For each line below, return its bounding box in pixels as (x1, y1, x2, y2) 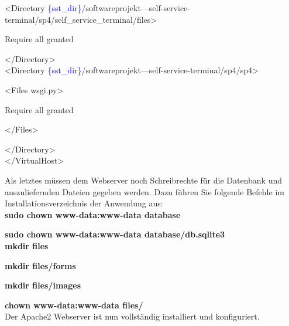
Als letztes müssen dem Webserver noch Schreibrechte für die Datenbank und (5, 174, 283, 186)
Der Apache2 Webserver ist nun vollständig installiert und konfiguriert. (5, 310, 260, 322)
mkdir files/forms (5, 259, 76, 271)
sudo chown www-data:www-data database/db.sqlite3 (5, 228, 225, 240)
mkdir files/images (5, 279, 81, 291)
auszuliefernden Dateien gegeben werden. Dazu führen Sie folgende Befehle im (5, 185, 284, 198)
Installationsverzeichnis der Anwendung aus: (5, 197, 163, 209)
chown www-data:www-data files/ (5, 298, 143, 311)
